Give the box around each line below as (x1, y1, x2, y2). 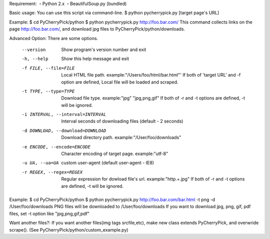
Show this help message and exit (61, 55, 129, 62)
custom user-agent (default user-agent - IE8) (61, 160, 154, 166)
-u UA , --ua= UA (21, 160, 59, 166)
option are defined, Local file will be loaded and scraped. (61, 79, 178, 85)
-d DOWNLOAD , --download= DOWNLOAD (21, 127, 106, 133)
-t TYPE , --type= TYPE (21, 88, 75, 94)
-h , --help (21, 56, 48, 62)
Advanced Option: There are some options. (9, 35, 98, 41)
